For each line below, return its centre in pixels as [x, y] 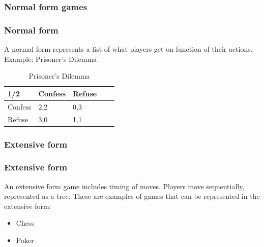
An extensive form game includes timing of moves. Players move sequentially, [124, 186]
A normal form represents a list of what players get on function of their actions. [128, 49]
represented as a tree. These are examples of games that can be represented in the [132, 196]
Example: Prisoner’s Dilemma [51, 59]
